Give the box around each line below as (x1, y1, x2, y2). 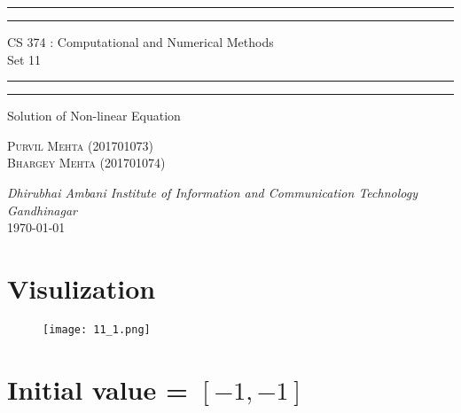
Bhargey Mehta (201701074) (7, 153, 166, 172)
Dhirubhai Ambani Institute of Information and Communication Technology (7, 183, 418, 201)
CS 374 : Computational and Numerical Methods (7, 33, 274, 51)
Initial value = (7, 370, 188, 407)
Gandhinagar (7, 200, 77, 219)
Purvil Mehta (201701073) (7, 136, 153, 154)
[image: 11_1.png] (43, 323, 151, 336)
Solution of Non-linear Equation (7, 106, 181, 125)
